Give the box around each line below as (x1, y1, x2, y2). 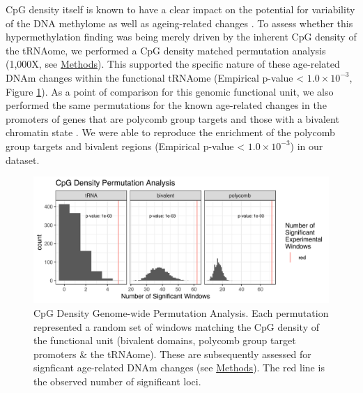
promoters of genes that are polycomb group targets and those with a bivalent (6, 111, 339, 126)
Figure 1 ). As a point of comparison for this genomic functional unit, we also (6, 84, 334, 98)
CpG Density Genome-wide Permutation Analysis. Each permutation (33, 306, 329, 320)
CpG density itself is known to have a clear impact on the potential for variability (6, 2, 355, 16)
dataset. (6, 152, 40, 167)
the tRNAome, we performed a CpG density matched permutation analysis (6, 43, 326, 57)
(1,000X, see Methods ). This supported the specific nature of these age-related (6, 57, 340, 71)
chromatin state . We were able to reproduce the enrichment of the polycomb (6, 125, 335, 140)
